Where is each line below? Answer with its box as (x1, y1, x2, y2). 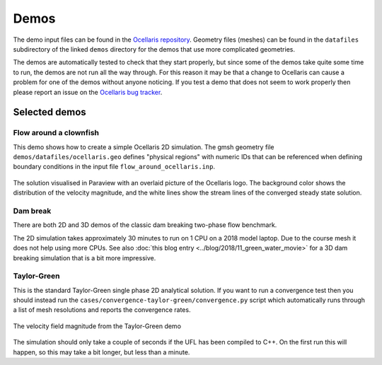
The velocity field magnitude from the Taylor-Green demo (13, 322, 182, 330)
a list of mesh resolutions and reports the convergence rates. (13, 306, 191, 314)
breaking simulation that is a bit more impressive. (13, 253, 156, 262)
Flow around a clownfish (13, 128, 99, 138)
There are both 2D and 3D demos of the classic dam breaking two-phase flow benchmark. (13, 221, 277, 229)
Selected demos (13, 106, 86, 118)
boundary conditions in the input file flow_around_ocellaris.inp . (13, 163, 216, 171)
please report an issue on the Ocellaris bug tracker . (13, 88, 163, 96)
